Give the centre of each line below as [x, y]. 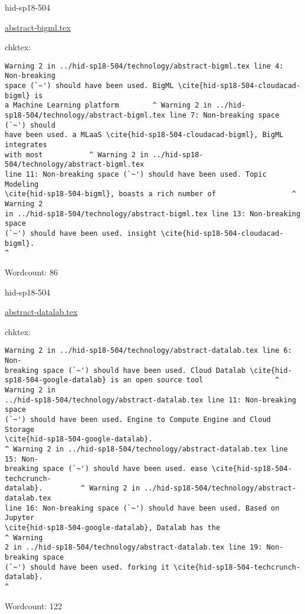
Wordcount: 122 [33, 605]
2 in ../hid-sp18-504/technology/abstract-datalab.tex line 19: [134, 548]
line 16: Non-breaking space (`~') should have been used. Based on [142, 508]
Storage [20, 429]
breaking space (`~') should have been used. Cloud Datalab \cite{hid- [148, 370]
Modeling [22, 184]
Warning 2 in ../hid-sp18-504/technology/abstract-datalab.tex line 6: [148, 351]
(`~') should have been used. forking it [87, 567]
